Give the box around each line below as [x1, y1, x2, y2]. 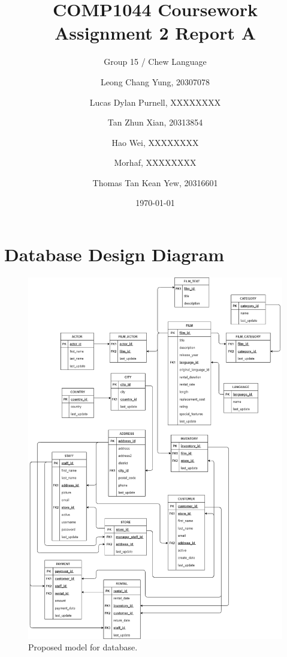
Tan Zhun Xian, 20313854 [107, 116, 203, 129]
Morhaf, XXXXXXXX [114, 156, 197, 169]
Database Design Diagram [4, 242, 225, 267]
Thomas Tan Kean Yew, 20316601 [92, 176, 218, 189]
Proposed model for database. [28, 641, 138, 653]
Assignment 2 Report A [55, 20, 256, 45]
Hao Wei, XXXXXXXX [111, 136, 199, 148]
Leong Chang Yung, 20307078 [100, 75, 210, 88]
